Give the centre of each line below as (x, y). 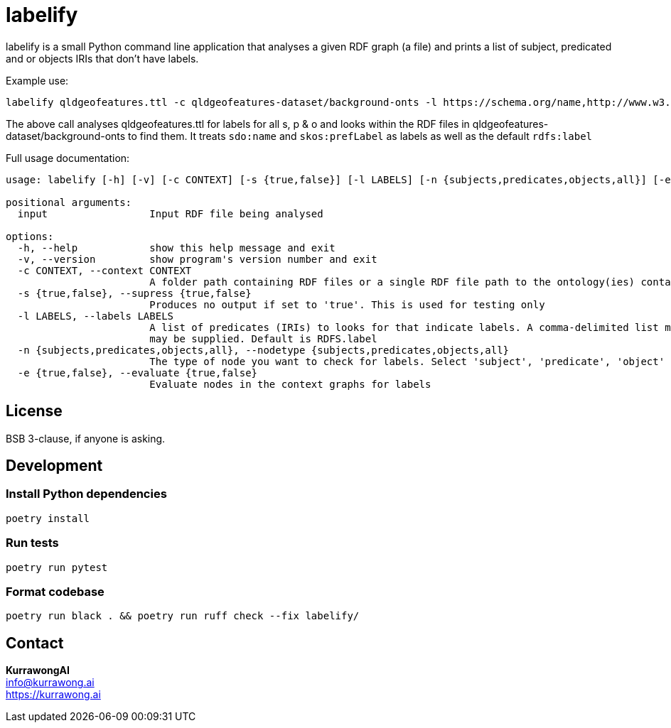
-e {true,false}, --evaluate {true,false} (138, 373)
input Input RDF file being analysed (170, 213)
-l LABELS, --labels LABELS (96, 316)
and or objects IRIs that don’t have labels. (102, 58)
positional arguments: (69, 202)
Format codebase (55, 591)
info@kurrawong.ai (50, 683)
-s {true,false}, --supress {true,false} (134, 293)
